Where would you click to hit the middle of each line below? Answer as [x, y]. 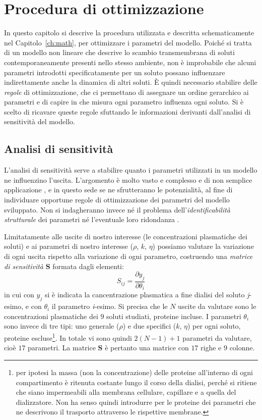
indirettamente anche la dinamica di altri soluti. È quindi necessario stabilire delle [131, 82]
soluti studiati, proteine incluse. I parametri [174, 316]
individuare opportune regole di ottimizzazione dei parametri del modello [117, 200]
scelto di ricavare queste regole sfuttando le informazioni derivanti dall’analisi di [127, 111]
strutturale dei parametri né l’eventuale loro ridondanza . [92, 219]
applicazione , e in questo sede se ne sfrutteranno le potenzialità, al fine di [118, 190]
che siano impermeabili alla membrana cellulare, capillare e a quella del [126, 392]
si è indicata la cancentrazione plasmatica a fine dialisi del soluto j [147, 295]
